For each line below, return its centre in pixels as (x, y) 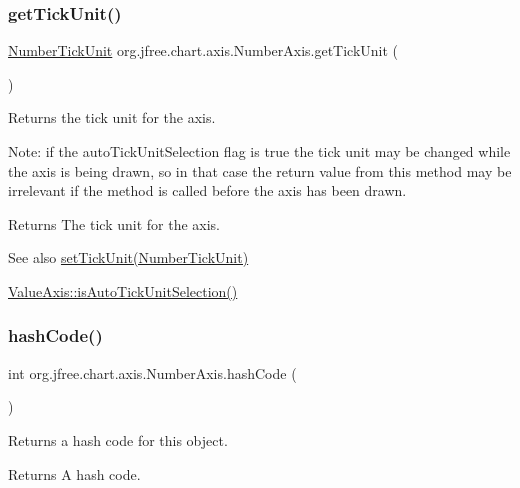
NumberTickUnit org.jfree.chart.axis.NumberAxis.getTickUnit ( (203, 50)
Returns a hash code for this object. (118, 439)
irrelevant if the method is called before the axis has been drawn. (207, 190)
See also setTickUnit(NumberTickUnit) (128, 257)
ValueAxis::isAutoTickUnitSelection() (123, 290)
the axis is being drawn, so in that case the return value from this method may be (260, 170)
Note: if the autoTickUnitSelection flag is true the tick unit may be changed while (259, 151)
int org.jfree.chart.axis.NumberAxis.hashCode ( (152, 372)
